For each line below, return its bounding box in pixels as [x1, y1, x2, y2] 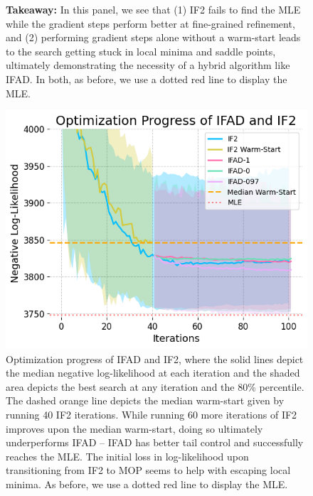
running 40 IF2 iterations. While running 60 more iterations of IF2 [6, 407, 297, 422]
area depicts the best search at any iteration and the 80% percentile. [6, 379, 304, 394]
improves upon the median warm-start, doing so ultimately [6, 421, 263, 436]
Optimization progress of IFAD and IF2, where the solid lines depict [6, 351, 304, 366]
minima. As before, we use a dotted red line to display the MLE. [6, 476, 288, 491]
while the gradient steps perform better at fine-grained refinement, [6, 16, 295, 31]
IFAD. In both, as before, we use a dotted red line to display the [6, 71, 287, 86]
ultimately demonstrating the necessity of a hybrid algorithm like [6, 58, 290, 72]
